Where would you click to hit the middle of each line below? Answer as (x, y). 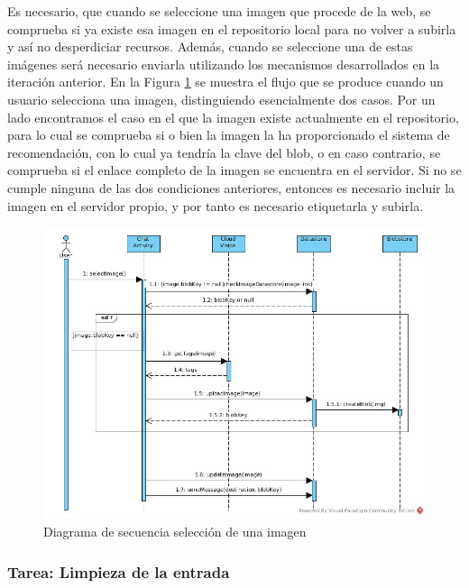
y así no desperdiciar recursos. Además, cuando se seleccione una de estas (210, 46)
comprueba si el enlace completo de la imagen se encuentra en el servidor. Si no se (234, 170)
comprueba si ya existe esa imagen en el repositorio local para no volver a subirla (232, 28)
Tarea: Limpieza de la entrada (119, 571)
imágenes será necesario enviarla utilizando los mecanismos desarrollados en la (224, 64)
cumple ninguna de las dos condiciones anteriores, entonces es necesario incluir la (231, 187)
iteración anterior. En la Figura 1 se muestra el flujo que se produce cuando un (225, 82)
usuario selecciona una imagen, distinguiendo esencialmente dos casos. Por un (221, 99)
